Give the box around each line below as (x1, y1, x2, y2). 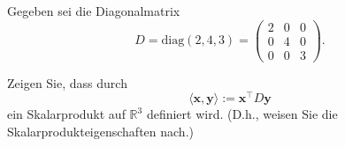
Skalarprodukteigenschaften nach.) (7, 122, 194, 141)
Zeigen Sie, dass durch (7, 73, 127, 92)
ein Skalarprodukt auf (7, 105, 126, 123)
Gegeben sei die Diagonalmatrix (7, 2, 180, 19)
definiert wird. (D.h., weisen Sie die (146, 105, 338, 123)
